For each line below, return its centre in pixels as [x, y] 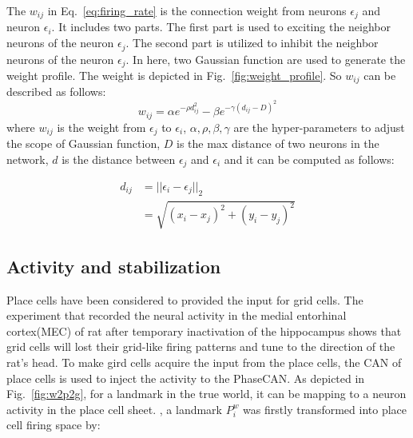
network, [28, 159]
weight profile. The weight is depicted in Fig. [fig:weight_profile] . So [174, 75]
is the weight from [101, 127]
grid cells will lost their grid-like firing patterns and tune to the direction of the [201, 346]
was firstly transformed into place [325, 409]
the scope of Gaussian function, [83, 143]
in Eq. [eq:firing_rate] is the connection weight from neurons [197, 10]
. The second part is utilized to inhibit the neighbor [252, 43]
